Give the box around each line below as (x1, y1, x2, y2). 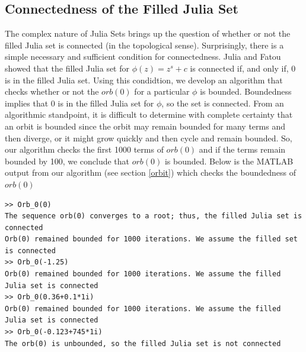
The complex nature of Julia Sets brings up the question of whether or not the (5, 27, 291, 40)
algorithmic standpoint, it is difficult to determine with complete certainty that (5, 108, 293, 121)
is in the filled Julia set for (58, 96, 154, 109)
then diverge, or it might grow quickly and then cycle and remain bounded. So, (5, 131, 292, 144)
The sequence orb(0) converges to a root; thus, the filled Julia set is (5, 212, 302, 221)
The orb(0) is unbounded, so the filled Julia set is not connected (5, 339, 281, 348)
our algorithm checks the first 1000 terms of (5, 143, 164, 156)
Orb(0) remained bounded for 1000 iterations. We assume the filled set (5, 235, 298, 244)
